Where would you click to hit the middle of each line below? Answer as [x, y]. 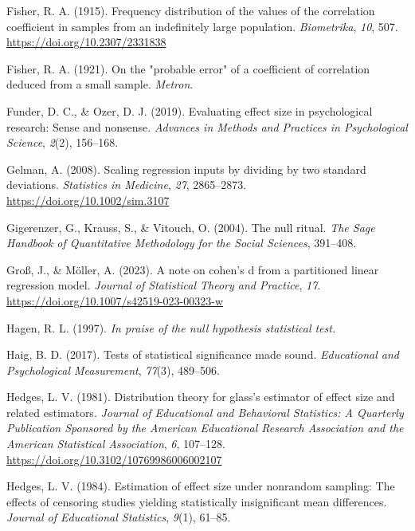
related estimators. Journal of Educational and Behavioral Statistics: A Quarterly [205, 412]
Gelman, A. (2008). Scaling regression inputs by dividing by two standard [186, 169]
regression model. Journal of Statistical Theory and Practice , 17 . [164, 285]
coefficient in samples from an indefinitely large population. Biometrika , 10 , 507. [202, 26]
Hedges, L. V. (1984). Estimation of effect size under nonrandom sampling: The [201, 486]
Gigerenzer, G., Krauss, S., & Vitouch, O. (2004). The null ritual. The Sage [191, 227]
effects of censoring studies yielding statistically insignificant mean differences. [197, 501]
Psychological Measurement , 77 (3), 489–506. [113, 370]
